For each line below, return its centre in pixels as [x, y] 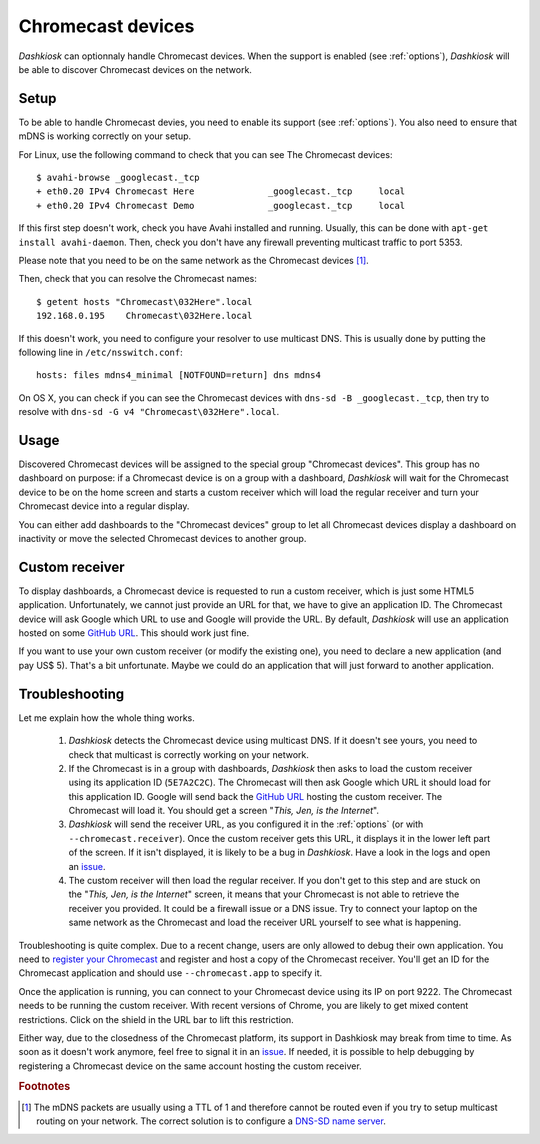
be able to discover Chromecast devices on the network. [135, 69]
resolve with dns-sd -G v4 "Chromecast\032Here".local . [149, 412]
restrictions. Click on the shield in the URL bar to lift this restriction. [156, 1019]
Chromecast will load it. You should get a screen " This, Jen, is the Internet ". [224, 811]
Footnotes [44, 1087]
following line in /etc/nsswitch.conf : [101, 352]
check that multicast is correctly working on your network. [189, 754]
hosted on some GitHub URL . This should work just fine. [134, 633]
